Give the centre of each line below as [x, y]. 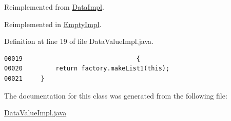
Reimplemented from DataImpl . [54, 7]
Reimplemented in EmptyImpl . [53, 24]
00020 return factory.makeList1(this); [87, 69]
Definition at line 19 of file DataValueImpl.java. [79, 41]
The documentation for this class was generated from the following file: [116, 95]
